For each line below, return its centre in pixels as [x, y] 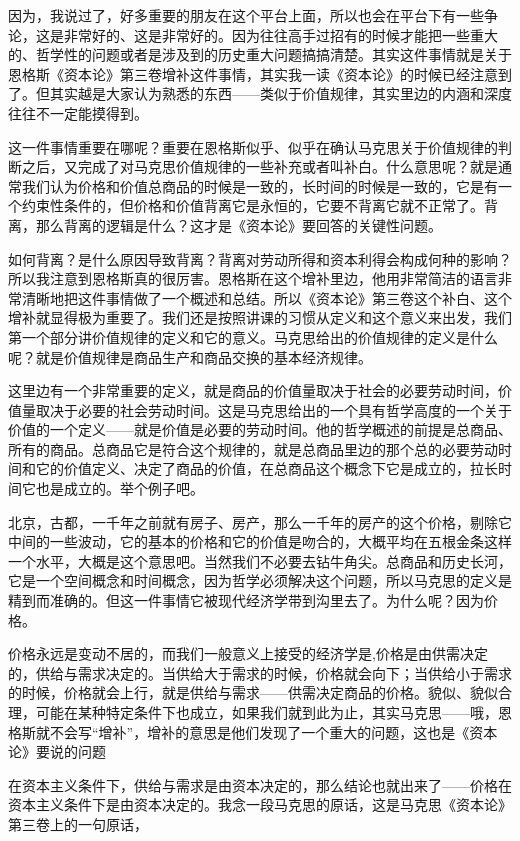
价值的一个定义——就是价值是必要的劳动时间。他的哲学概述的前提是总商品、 [260, 429]
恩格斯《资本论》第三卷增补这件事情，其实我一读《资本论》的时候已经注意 [253, 73]
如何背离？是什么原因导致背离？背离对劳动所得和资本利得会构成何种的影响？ [260, 258]
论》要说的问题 [57, 751]
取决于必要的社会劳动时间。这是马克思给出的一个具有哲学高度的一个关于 [273, 409]
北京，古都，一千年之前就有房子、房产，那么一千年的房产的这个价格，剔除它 [260, 521]
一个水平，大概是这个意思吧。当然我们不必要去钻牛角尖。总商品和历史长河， [260, 560]
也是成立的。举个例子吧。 [119, 488]
